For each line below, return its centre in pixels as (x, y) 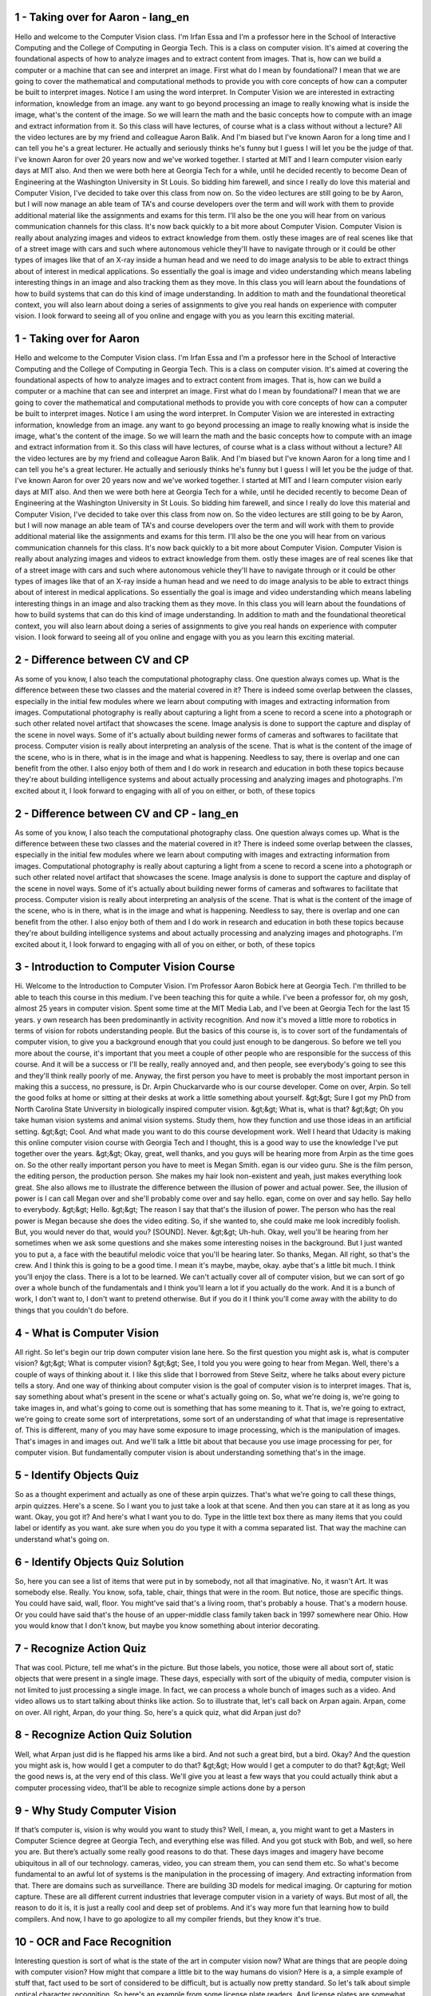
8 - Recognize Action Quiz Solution (103, 1735)
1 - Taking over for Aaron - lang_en (102, 17)
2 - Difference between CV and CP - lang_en (127, 813)
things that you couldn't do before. (72, 1310)
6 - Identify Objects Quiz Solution (99, 1562)
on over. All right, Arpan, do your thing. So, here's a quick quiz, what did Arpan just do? (158, 1712)
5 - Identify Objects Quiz (77, 1476)
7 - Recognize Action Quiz (81, 1648)
